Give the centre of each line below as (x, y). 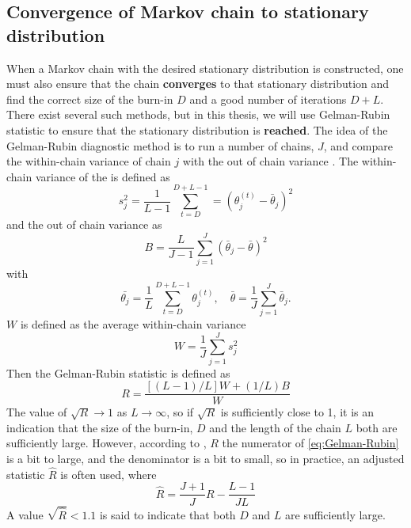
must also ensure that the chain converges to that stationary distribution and (198, 84)
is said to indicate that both (167, 514)
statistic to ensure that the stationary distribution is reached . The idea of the (197, 129)
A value (25, 514)
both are (377, 427)
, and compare (358, 145)
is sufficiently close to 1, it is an (297, 412)
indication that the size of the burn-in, (100, 427)
